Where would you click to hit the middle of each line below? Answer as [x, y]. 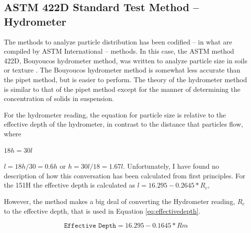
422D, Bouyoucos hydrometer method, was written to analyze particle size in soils [126, 60]
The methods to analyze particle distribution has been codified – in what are [118, 41]
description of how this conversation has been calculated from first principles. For [125, 175]
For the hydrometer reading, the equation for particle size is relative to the [115, 114]
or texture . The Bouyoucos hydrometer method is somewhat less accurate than [122, 70]
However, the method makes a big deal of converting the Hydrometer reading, [120, 201]
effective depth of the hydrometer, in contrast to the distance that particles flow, [124, 124]
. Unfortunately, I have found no [171, 166]
